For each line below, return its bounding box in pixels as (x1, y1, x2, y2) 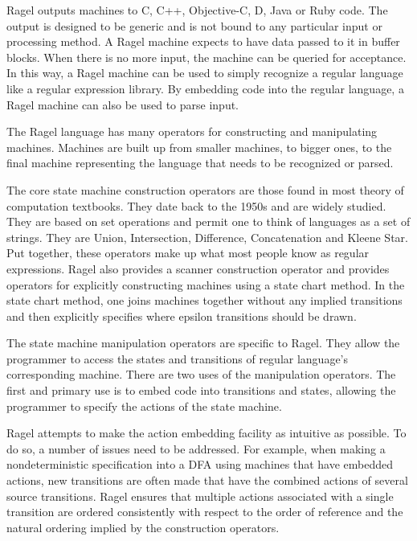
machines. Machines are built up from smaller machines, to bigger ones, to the (6, 138, 392, 155)
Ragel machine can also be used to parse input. (6, 96, 239, 113)
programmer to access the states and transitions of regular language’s (6, 350, 349, 367)
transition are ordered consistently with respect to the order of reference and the (6, 503, 403, 520)
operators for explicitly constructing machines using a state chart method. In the (6, 276, 405, 293)
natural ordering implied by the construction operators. (6, 518, 280, 535)
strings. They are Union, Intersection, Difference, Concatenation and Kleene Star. (6, 228, 408, 245)
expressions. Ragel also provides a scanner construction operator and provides (6, 260, 390, 277)
